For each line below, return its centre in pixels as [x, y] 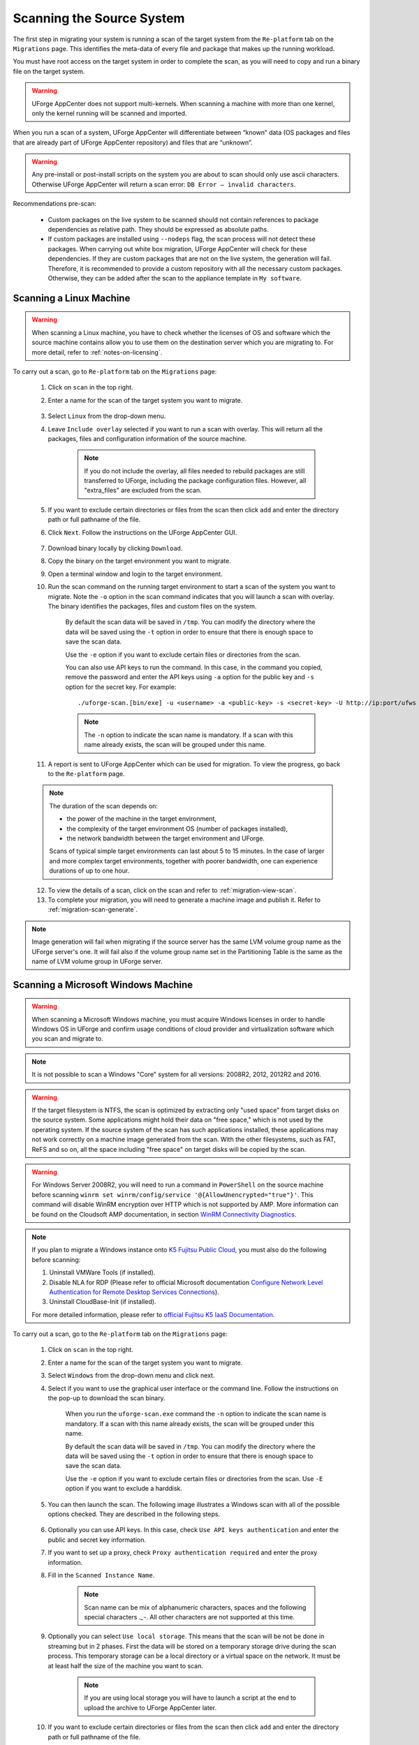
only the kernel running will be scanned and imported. [109, 113]
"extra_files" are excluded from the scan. [143, 490]
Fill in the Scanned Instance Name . [101, 1575]
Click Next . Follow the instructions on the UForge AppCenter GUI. [142, 532]
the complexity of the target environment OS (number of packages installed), [177, 829]
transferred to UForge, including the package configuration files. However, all [195, 481]
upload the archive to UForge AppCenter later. [150, 1707]
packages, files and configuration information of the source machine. [147, 438]
